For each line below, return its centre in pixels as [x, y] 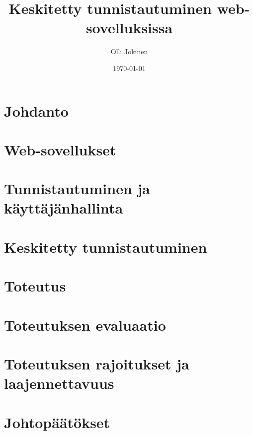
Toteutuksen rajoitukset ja [97, 363]
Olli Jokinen [129, 51]
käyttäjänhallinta [64, 208]
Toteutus [35, 286]
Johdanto [36, 110]
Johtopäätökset [57, 422]
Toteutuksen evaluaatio [85, 325]
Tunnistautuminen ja [77, 188]
